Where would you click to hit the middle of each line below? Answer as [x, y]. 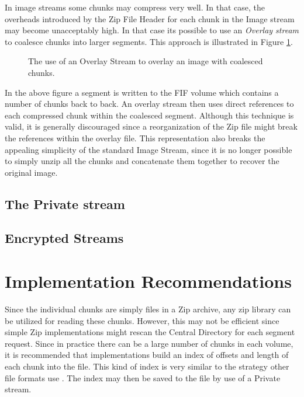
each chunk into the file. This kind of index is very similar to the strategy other [147, 366]
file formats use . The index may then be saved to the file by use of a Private [143, 377]
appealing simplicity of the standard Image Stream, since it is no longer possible [148, 149]
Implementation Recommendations [148, 281]
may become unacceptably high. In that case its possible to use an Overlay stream [152, 30]
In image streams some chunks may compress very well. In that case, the [135, 7]
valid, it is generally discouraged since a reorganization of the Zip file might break [151, 126]
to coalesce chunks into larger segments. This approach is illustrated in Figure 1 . [149, 41]
